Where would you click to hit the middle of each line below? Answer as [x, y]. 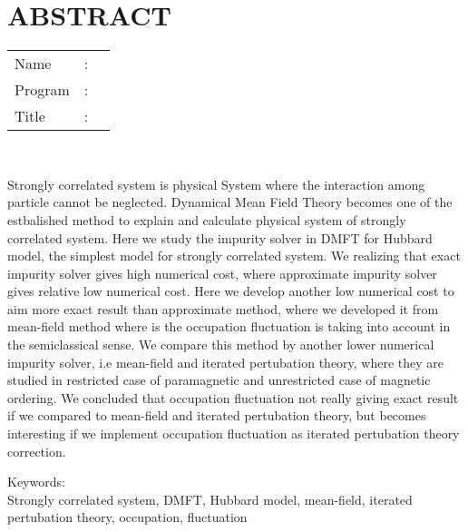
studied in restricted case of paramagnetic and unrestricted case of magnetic [219, 380]
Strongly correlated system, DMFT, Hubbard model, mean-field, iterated [210, 499]
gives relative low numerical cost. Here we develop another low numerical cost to [231, 291]
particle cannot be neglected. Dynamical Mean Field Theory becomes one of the [230, 202]
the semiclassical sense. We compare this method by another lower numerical [221, 345]
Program [42, 90]
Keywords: [36, 482]
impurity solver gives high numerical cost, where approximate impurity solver [222, 273]
